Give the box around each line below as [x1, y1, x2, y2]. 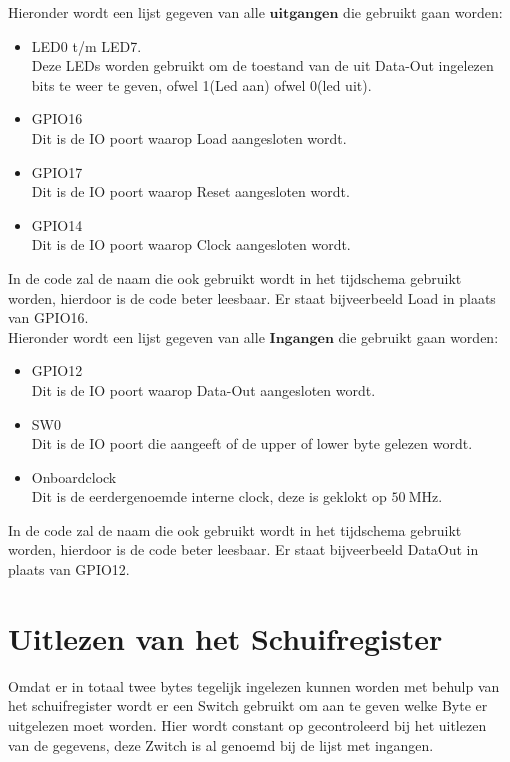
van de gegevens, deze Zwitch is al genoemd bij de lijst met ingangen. [8, 734, 434, 755]
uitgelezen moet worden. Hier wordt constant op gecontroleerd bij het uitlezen [8, 714, 487, 735]
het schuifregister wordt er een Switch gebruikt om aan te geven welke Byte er [8, 695, 488, 716]
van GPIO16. [8, 307, 89, 328]
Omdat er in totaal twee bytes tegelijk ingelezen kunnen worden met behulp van [8, 675, 500, 696]
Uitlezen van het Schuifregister [8, 617, 443, 658]
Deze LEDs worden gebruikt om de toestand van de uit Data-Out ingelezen [31, 55, 494, 76]
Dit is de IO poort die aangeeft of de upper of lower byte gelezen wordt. [31, 433, 473, 454]
